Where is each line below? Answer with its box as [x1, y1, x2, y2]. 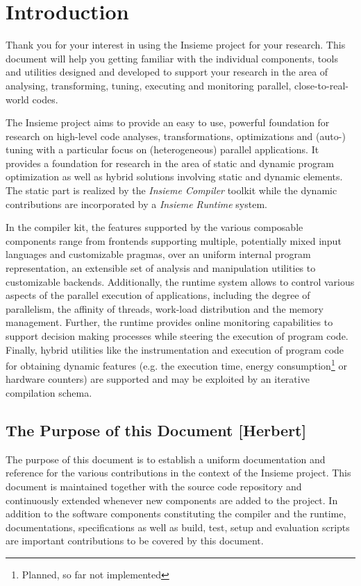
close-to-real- [294, 78, 349, 92]
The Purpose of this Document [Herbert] [6, 420, 307, 441]
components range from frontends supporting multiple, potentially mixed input [6, 233, 342, 248]
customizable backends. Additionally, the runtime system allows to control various [6, 274, 355, 288]
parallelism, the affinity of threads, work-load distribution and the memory [6, 301, 324, 316]
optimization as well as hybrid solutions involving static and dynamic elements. [6, 169, 343, 184]
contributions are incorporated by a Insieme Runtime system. [6, 196, 267, 211]
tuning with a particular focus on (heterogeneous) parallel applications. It [6, 142, 319, 157]
